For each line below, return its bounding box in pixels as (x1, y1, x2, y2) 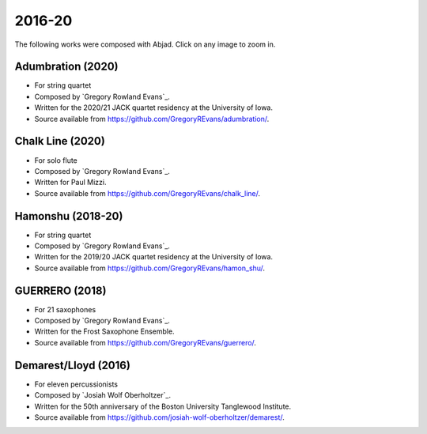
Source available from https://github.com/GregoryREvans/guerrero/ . (34, 338, 257, 347)
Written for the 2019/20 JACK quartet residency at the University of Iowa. (34, 252, 273, 262)
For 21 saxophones (34, 304, 96, 314)
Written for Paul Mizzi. (34, 178, 107, 187)
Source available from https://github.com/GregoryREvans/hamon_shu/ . (34, 263, 265, 273)
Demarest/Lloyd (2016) (14, 358, 130, 372)
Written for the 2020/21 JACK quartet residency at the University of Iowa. (34, 103, 273, 112)
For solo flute (34, 155, 78, 165)
